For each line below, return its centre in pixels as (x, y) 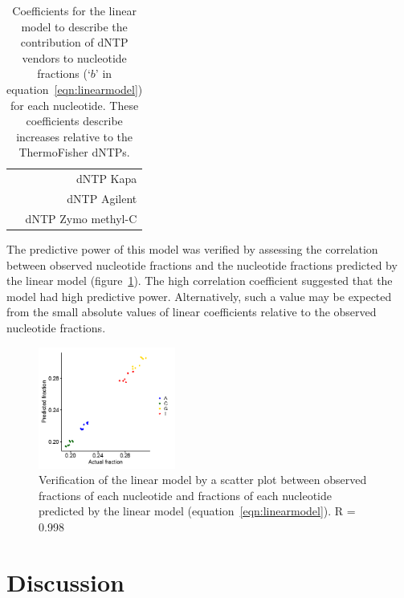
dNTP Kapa (106, 179)
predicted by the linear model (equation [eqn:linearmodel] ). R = (197, 511)
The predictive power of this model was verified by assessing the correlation (192, 248)
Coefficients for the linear (74, 10)
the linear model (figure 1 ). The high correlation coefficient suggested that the (200, 281)
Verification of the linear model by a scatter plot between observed (203, 480)
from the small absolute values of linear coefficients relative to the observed (192, 312)
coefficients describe (74, 121)
